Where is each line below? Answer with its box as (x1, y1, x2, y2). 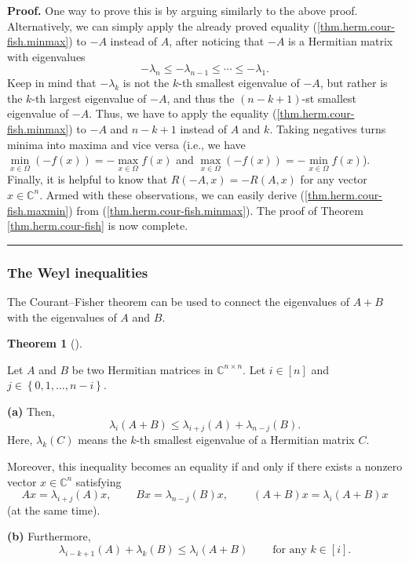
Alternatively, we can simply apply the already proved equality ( (7, 17, 317, 34)
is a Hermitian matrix (288, 33, 393, 49)
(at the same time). (7, 501, 100, 518)
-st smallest (301, 89, 356, 106)
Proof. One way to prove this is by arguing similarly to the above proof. (7, 2, 358, 18)
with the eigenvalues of (7, 308, 117, 325)
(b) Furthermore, (7, 528, 91, 544)
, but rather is (320, 75, 388, 91)
